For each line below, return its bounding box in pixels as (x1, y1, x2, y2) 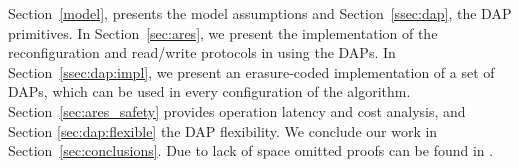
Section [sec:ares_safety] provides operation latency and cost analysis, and (8, 100, 466, 121)
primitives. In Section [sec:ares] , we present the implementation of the (8, 22, 438, 43)
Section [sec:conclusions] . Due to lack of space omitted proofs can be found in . (8, 140, 494, 161)
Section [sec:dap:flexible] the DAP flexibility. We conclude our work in (8, 120, 438, 141)
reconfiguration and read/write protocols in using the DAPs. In (8, 42, 396, 63)
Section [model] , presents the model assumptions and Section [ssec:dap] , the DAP (8, 3, 512, 23)
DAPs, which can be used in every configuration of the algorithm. (8, 81, 411, 102)
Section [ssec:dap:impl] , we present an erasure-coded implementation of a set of (8, 61, 495, 82)
